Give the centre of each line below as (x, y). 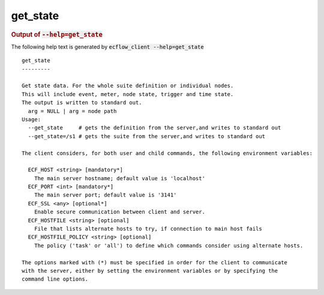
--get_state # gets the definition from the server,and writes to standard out (154, 128)
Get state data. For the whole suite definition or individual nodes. (128, 86)
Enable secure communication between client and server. (119, 212)
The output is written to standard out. (82, 103)
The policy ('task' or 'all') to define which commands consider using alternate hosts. (169, 245)
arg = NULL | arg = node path (72, 111)
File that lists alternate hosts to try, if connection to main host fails (148, 229)
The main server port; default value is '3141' (105, 195)
